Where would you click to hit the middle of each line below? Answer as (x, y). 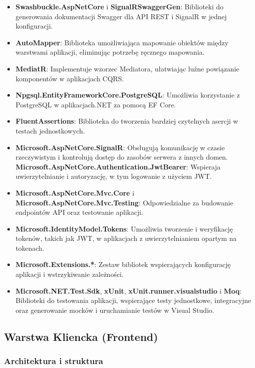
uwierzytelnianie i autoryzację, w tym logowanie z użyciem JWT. (114, 176)
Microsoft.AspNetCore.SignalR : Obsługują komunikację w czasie (120, 147)
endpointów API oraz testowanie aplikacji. (79, 212)
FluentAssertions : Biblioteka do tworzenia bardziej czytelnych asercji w (127, 121)
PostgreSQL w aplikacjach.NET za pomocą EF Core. (96, 104)
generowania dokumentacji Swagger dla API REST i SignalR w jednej (121, 16)
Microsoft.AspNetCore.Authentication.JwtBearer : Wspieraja (118, 166)
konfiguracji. (34, 26)
